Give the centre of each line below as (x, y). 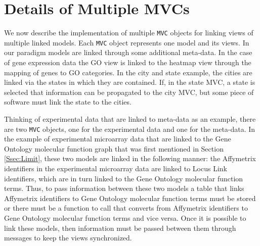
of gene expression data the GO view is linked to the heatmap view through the (128, 62)
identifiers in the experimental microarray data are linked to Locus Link (116, 168)
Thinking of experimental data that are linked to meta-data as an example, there (130, 119)
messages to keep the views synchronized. (68, 238)
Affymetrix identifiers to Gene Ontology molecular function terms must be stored (130, 198)
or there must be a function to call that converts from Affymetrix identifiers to (126, 208)
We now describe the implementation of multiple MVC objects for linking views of (129, 33)
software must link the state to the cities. (68, 102)
